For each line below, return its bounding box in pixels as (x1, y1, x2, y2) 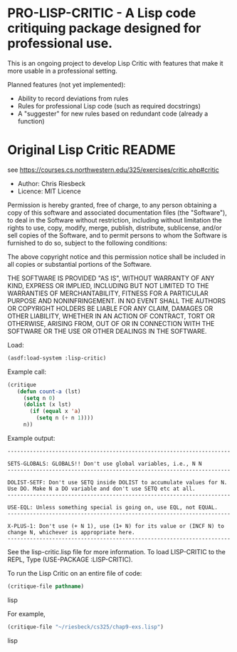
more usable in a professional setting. (7, 66, 117, 75)
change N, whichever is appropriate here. (7, 529, 135, 536)
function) (17, 116, 45, 126)
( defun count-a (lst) (16, 387, 81, 395)
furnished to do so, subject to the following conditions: (7, 238, 167, 247)
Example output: (7, 434, 56, 442)
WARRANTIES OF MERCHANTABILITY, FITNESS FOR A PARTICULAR (7, 289, 209, 297)
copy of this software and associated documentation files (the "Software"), (7, 208, 228, 217)
